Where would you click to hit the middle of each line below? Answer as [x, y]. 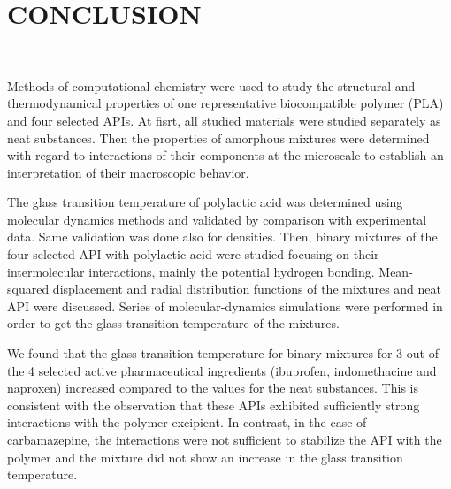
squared [28, 289]
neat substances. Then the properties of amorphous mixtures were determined [218, 138]
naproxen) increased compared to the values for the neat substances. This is [213, 388]
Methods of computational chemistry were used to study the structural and [211, 85]
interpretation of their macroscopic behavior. [128, 172]
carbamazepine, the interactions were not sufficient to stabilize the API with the [225, 439]
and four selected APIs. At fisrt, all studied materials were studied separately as [224, 120]
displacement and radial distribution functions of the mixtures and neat [247, 289]
